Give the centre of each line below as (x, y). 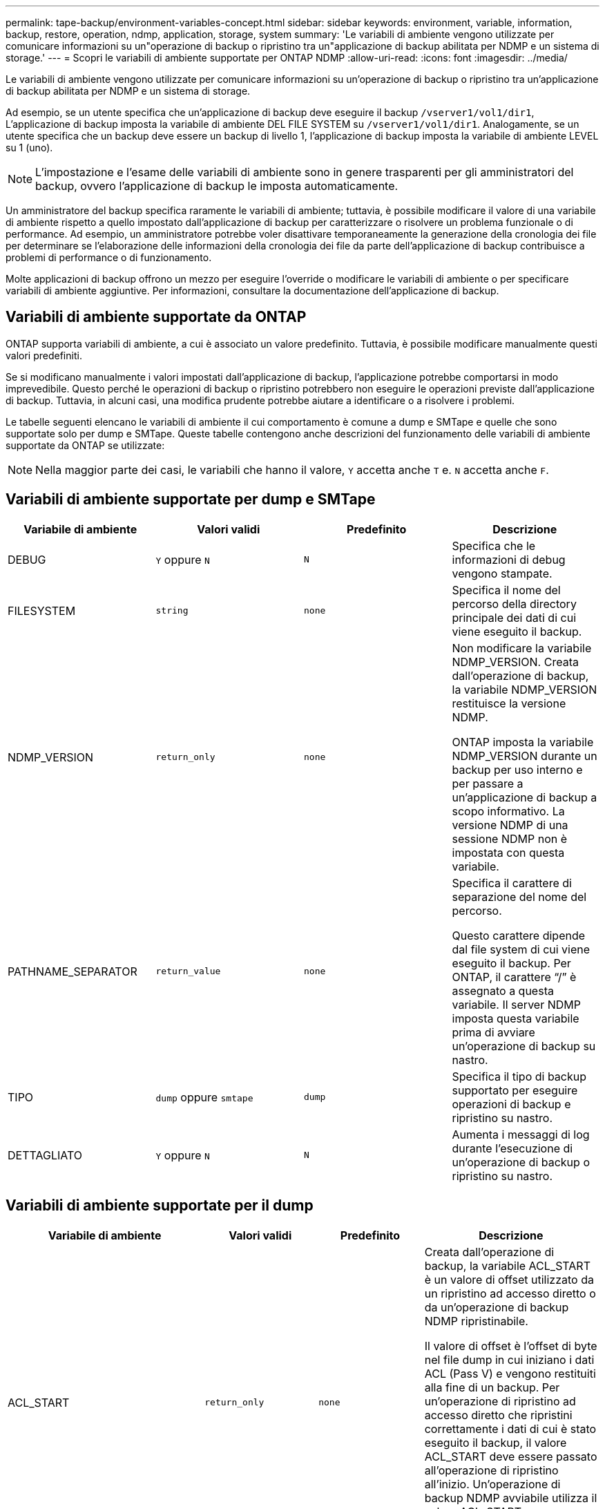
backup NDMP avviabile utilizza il (511, 1498)
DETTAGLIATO (45, 1155)
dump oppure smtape (204, 1097)
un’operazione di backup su (524, 1046)
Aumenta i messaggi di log (521, 1134)
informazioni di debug (509, 559)
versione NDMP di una (510, 825)
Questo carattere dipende (519, 935)
